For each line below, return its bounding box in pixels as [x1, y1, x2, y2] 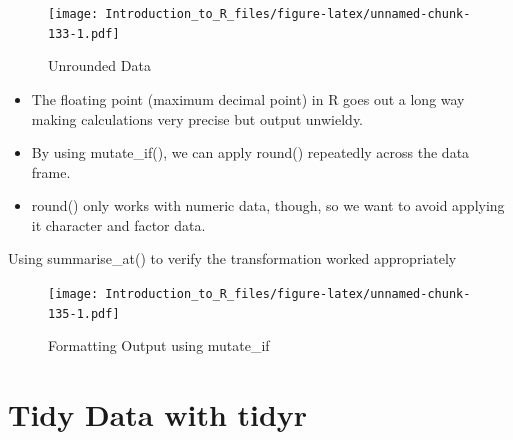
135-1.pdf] [48, 306, 120, 321]
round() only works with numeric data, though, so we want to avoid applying [31, 195, 505, 216]
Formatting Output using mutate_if [48, 335, 270, 356]
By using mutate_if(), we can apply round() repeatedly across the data [31, 142, 470, 163]
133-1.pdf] [48, 26, 120, 41]
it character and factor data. [31, 214, 206, 235]
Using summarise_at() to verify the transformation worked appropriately [8, 248, 457, 269]
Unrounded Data [48, 55, 151, 76]
